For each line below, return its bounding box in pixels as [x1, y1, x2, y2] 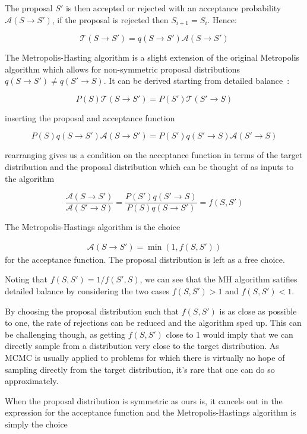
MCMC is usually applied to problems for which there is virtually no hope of [5, 351, 285, 364]
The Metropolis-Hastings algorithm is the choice [5, 221, 181, 233]
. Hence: [207, 13, 237, 26]
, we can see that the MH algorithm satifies [140, 273, 297, 285]
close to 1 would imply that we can [166, 328, 293, 340]
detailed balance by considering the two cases [5, 285, 170, 297]
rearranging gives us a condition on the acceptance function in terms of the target [5, 149, 303, 161]
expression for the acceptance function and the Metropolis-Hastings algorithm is [5, 406, 296, 419]
